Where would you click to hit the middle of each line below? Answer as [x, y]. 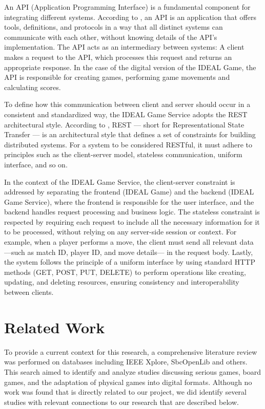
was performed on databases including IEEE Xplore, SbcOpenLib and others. [126, 362]
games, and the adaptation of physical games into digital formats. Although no [128, 382]
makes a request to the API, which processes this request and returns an [118, 57]
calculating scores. [33, 87]
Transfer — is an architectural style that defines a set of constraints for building [130, 134]
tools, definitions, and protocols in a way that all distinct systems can [114, 27]
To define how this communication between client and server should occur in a [127, 104]
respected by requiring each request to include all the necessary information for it [132, 221]
